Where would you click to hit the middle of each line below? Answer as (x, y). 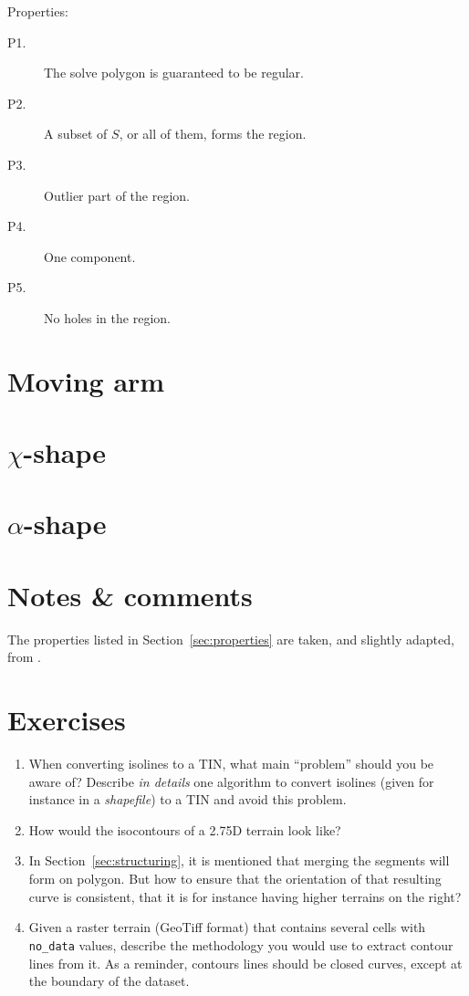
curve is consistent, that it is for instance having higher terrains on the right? (245, 896)
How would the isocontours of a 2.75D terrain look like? (185, 829)
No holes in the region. (107, 317)
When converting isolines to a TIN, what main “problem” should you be (231, 764)
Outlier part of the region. (117, 195)
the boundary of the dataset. (109, 981)
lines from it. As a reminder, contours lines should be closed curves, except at (245, 963)
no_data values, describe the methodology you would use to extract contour (241, 944)
